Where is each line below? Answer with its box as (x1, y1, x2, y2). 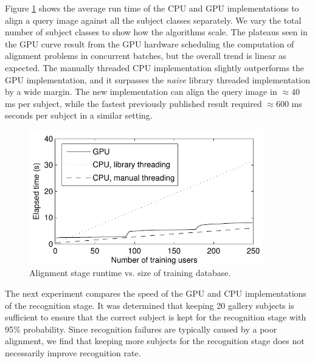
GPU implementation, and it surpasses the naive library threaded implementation (5, 73, 310, 86)
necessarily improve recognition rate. (5, 347, 141, 359)
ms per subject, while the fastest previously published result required (5, 97, 262, 109)
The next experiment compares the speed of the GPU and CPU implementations (5, 287, 306, 300)
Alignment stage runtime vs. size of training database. (29, 266, 231, 279)
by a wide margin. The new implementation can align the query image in (5, 85, 277, 98)
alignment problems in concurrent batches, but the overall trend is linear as (5, 49, 286, 62)
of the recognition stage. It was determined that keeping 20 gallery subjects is (5, 299, 294, 311)
